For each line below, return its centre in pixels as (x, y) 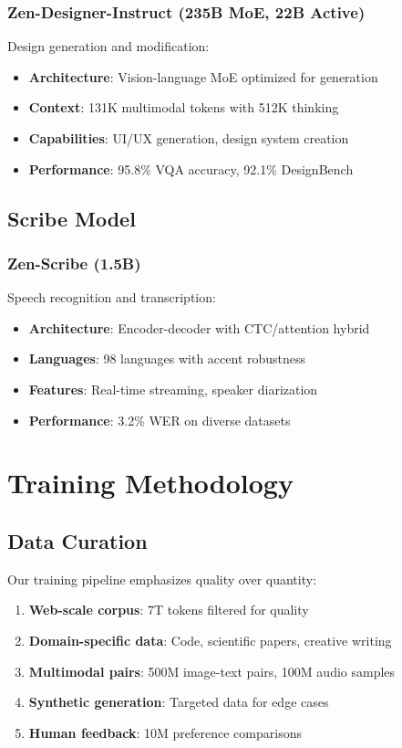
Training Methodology (150, 483)
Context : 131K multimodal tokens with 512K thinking (184, 107)
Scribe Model (72, 218)
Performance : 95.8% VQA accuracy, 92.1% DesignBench (191, 169)
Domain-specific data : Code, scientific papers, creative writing (210, 640)
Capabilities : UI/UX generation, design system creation (189, 138)
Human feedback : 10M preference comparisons (165, 732)
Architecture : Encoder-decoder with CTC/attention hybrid (199, 327)
